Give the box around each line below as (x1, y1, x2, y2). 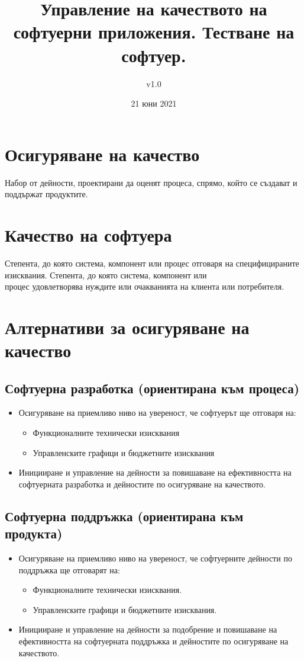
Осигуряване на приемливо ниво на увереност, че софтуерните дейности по (18, 552, 292, 564)
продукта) (5, 524, 63, 543)
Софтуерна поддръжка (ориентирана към (5, 506, 244, 525)
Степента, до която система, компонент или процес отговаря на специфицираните (5, 256, 299, 269)
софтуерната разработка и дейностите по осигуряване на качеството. (18, 477, 266, 490)
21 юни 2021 (131, 97, 177, 110)
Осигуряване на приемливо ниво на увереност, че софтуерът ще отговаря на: (18, 406, 296, 419)
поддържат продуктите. (5, 188, 88, 200)
